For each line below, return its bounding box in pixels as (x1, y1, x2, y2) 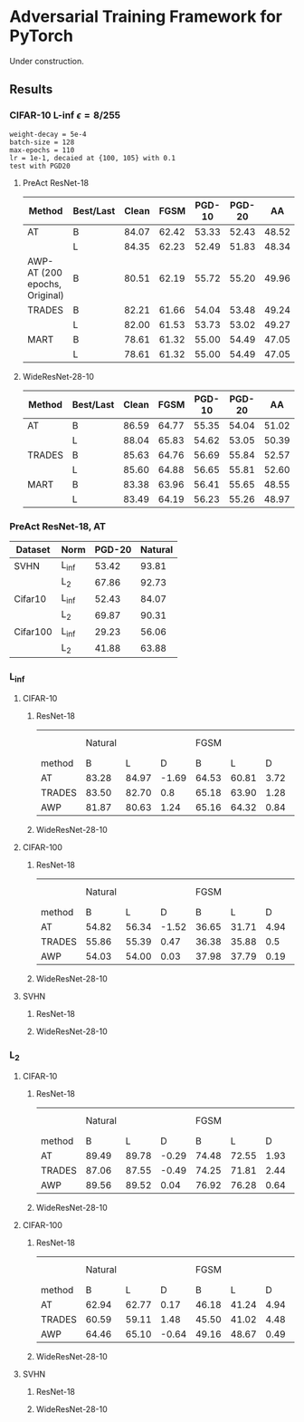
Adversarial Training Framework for (9, 6, 283, 27)
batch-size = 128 (9, 138, 75, 147)
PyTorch (9, 25, 74, 46)
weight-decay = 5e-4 (9, 130, 88, 139)
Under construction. (9, 55, 84, 66)
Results (9, 82, 53, 97)
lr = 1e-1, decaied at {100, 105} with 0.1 (9, 153, 176, 162)
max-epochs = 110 (9, 145, 75, 155)
